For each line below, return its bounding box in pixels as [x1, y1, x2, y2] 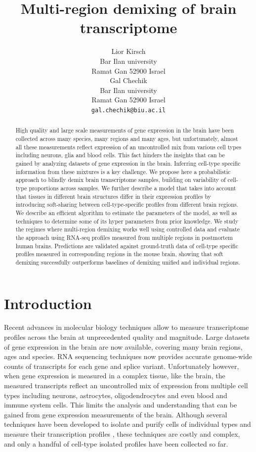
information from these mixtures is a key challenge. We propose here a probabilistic [15, 167, 231, 176]
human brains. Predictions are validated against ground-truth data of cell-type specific [15, 241, 238, 250]
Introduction [4, 293, 92, 314]
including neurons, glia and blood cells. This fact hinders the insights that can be [15, 151, 225, 159]
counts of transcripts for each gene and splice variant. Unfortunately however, [4, 361, 239, 371]
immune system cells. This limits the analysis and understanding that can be [4, 400, 237, 410]
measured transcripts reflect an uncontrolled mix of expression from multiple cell [4, 380, 248, 390]
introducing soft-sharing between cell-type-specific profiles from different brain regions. [15, 200, 238, 209]
